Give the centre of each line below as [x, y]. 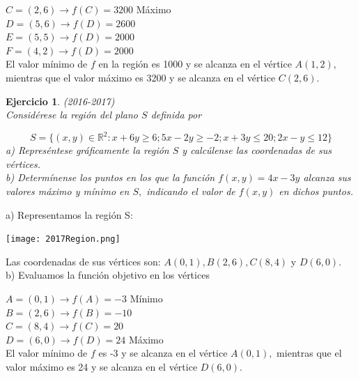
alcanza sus [327, 177]
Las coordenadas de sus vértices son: [83, 261]
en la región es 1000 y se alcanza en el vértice [195, 64]
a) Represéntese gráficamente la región [87, 150]
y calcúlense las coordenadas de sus [257, 150]
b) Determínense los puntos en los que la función [110, 177]
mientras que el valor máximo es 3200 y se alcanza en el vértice [141, 77]
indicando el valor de [191, 191]
